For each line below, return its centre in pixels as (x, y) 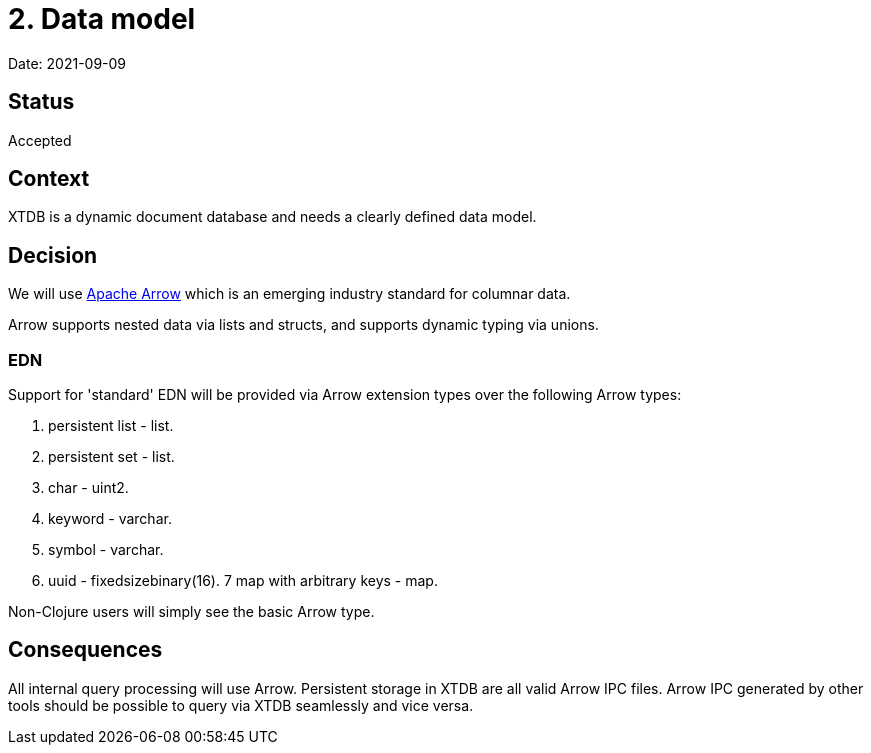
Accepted (40, 140)
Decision (53, 255)
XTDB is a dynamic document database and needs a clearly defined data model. (272, 217)
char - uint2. (88, 488)
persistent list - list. (111, 426)
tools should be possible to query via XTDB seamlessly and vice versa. (241, 705)
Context (49, 179)
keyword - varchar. (110, 519)
